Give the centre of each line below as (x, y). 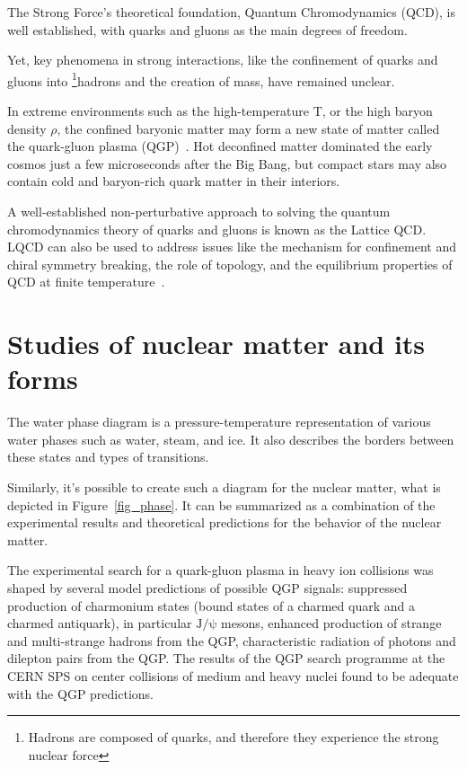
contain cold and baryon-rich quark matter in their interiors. (174, 181)
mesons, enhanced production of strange (331, 623)
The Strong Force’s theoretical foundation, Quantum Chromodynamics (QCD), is (231, 12)
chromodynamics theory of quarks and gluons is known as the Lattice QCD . (217, 229)
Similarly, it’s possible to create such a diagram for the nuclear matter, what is (224, 487)
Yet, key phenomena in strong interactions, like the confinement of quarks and (223, 60)
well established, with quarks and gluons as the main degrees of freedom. (207, 29)
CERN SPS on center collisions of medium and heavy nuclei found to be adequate (233, 676)
